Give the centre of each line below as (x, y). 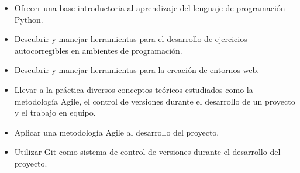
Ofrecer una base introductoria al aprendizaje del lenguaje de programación (150, 8)
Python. (29, 19)
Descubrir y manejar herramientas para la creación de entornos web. (137, 70)
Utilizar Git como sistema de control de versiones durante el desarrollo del (147, 152)
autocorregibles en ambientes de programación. (98, 50)
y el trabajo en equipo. (55, 113)
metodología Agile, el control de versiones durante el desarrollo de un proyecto (155, 101)
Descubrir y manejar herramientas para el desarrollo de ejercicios (131, 39)
